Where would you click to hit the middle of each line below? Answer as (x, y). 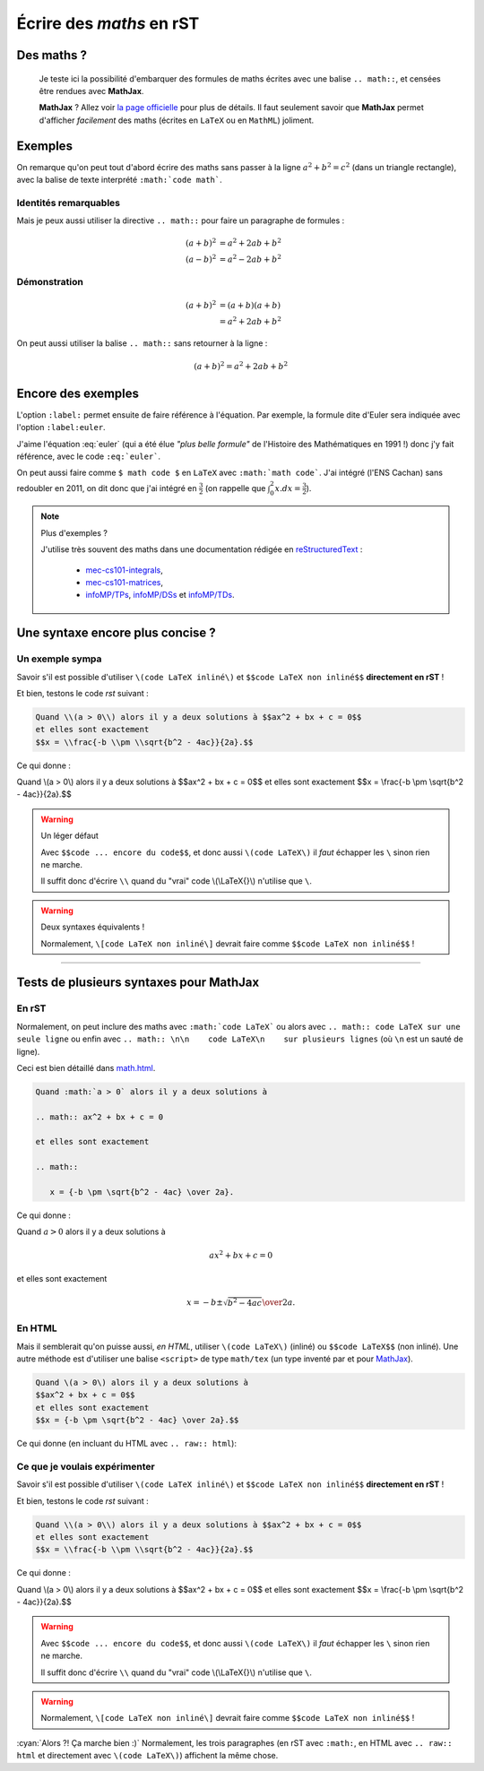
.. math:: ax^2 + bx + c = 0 (99, 1117)
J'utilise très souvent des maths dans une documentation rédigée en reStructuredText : (202, 549)
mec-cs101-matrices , (125, 582)
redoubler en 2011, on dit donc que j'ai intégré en (107, 488)
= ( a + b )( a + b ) (250, 306)
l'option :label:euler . (61, 428)
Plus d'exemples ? (74, 532)
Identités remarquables (69, 203)
